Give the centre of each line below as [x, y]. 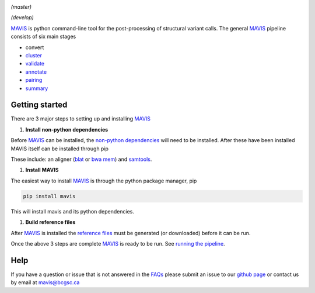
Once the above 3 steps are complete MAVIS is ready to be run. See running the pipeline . [118, 243]
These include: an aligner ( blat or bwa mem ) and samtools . [81, 159]
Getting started [39, 105]
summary [37, 88]
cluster [34, 55]
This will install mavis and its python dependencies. [72, 211]
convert [35, 47]
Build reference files [50, 222]
